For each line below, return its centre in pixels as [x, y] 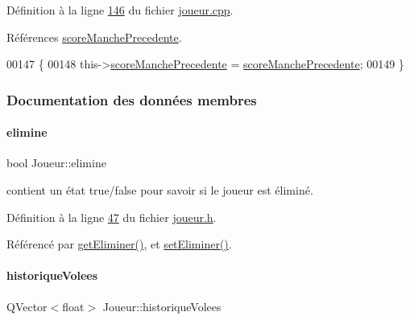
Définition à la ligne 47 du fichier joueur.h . [112, 217]
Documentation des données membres [132, 99]
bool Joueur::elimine [56, 163]
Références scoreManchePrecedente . [94, 37]
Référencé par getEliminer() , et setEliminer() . [119, 244]
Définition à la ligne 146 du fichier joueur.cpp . [120, 10]
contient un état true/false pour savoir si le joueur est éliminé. [160, 190]
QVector [27, 306]
